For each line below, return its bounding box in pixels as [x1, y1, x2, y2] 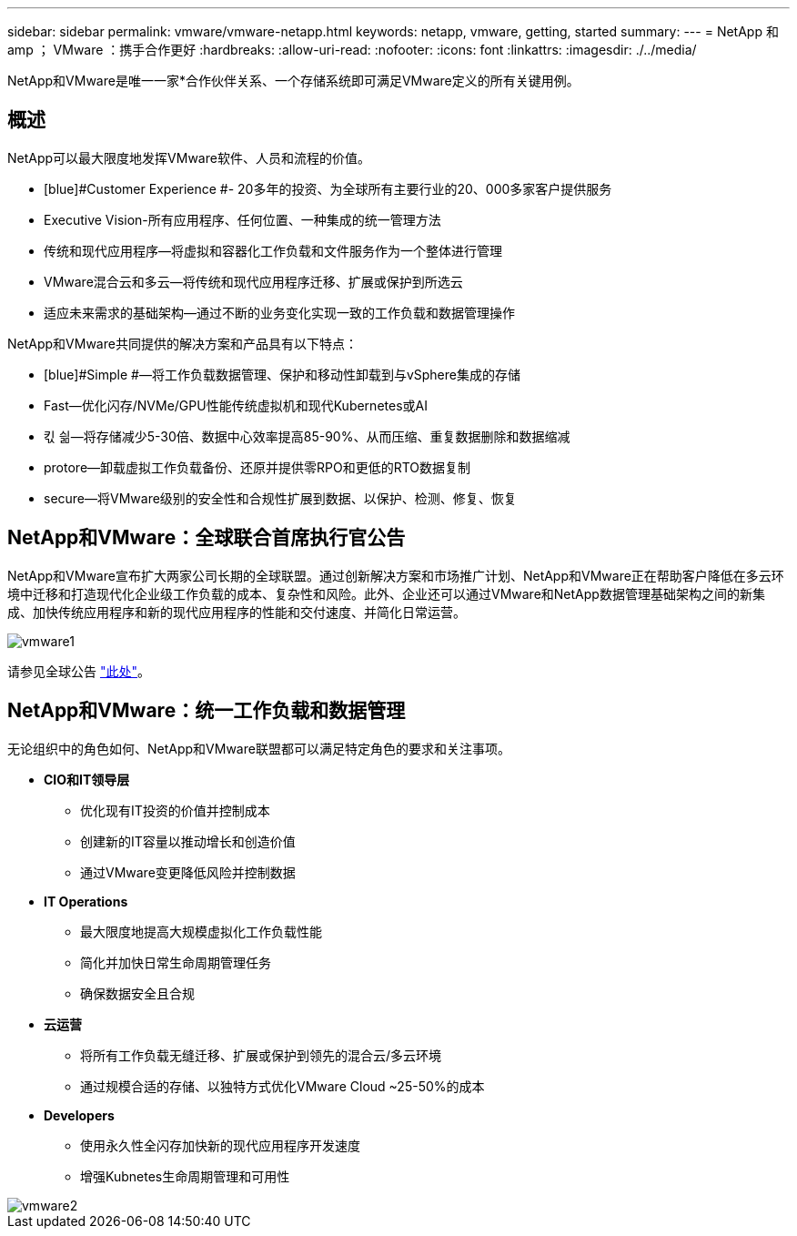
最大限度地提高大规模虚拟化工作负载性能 [80, 923, 322, 939]
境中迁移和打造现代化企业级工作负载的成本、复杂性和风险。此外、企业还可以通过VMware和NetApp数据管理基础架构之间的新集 [7, 585, 765, 602]
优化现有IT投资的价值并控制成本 [80, 802, 270, 818]
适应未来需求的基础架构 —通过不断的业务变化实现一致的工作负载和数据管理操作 [44, 304, 515, 320]
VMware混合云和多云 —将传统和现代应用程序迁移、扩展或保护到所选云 [44, 273, 463, 289]
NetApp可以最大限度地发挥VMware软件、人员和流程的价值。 [7, 149, 370, 166]
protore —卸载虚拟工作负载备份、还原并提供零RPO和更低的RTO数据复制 [44, 459, 471, 475]
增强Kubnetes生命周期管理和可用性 [80, 1168, 290, 1184]
